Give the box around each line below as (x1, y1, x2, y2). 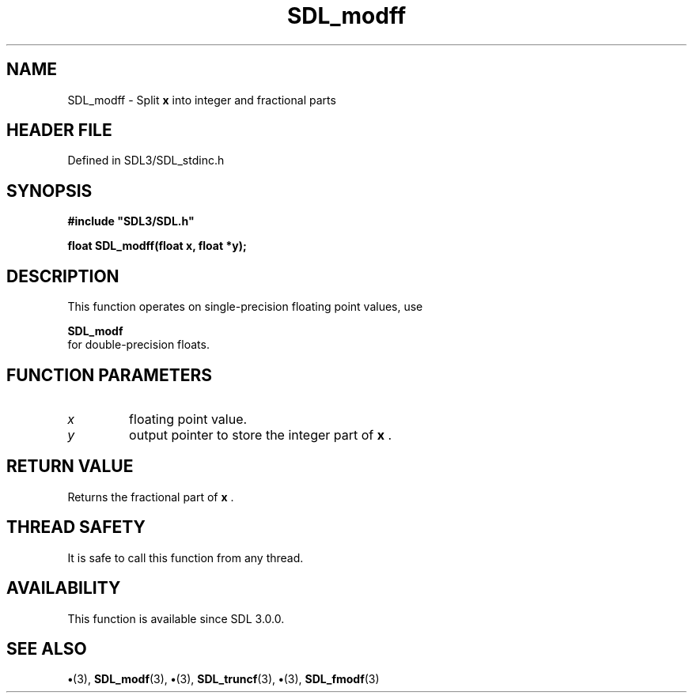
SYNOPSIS (6, 180, 93, 201)
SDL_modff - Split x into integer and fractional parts (67, 93, 336, 107)
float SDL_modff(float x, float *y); (67, 239, 247, 253)
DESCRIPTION (6, 266, 119, 286)
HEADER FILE (6, 120, 112, 141)
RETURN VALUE (6, 456, 134, 477)
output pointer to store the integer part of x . (129, 426, 392, 443)
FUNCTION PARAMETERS (6, 365, 212, 385)
